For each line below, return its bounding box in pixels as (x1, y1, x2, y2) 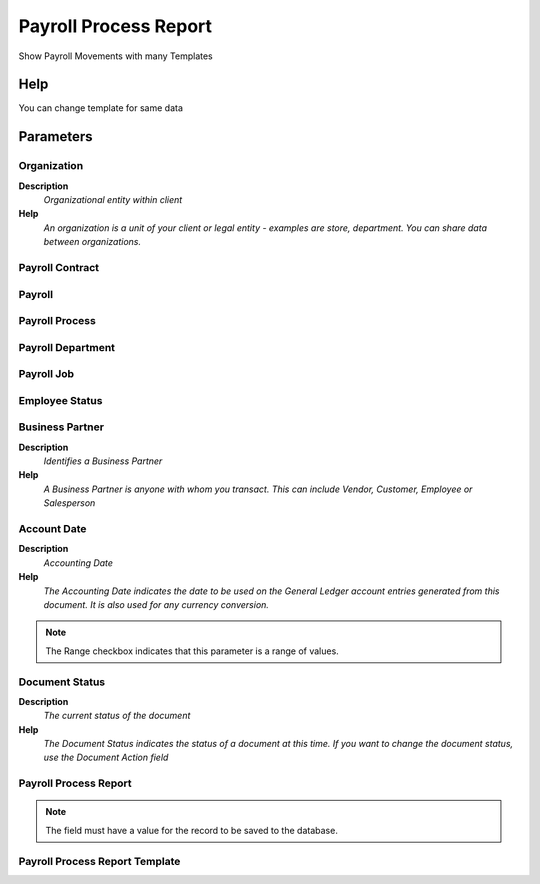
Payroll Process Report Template (18, 854, 181, 868)
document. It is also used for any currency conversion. (43, 598, 270, 610)
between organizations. (43, 236, 142, 248)
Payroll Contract (18, 260, 100, 274)
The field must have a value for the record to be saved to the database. (45, 824, 339, 836)
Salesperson (43, 497, 96, 509)
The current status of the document (43, 710, 191, 722)
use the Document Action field (43, 751, 169, 764)
